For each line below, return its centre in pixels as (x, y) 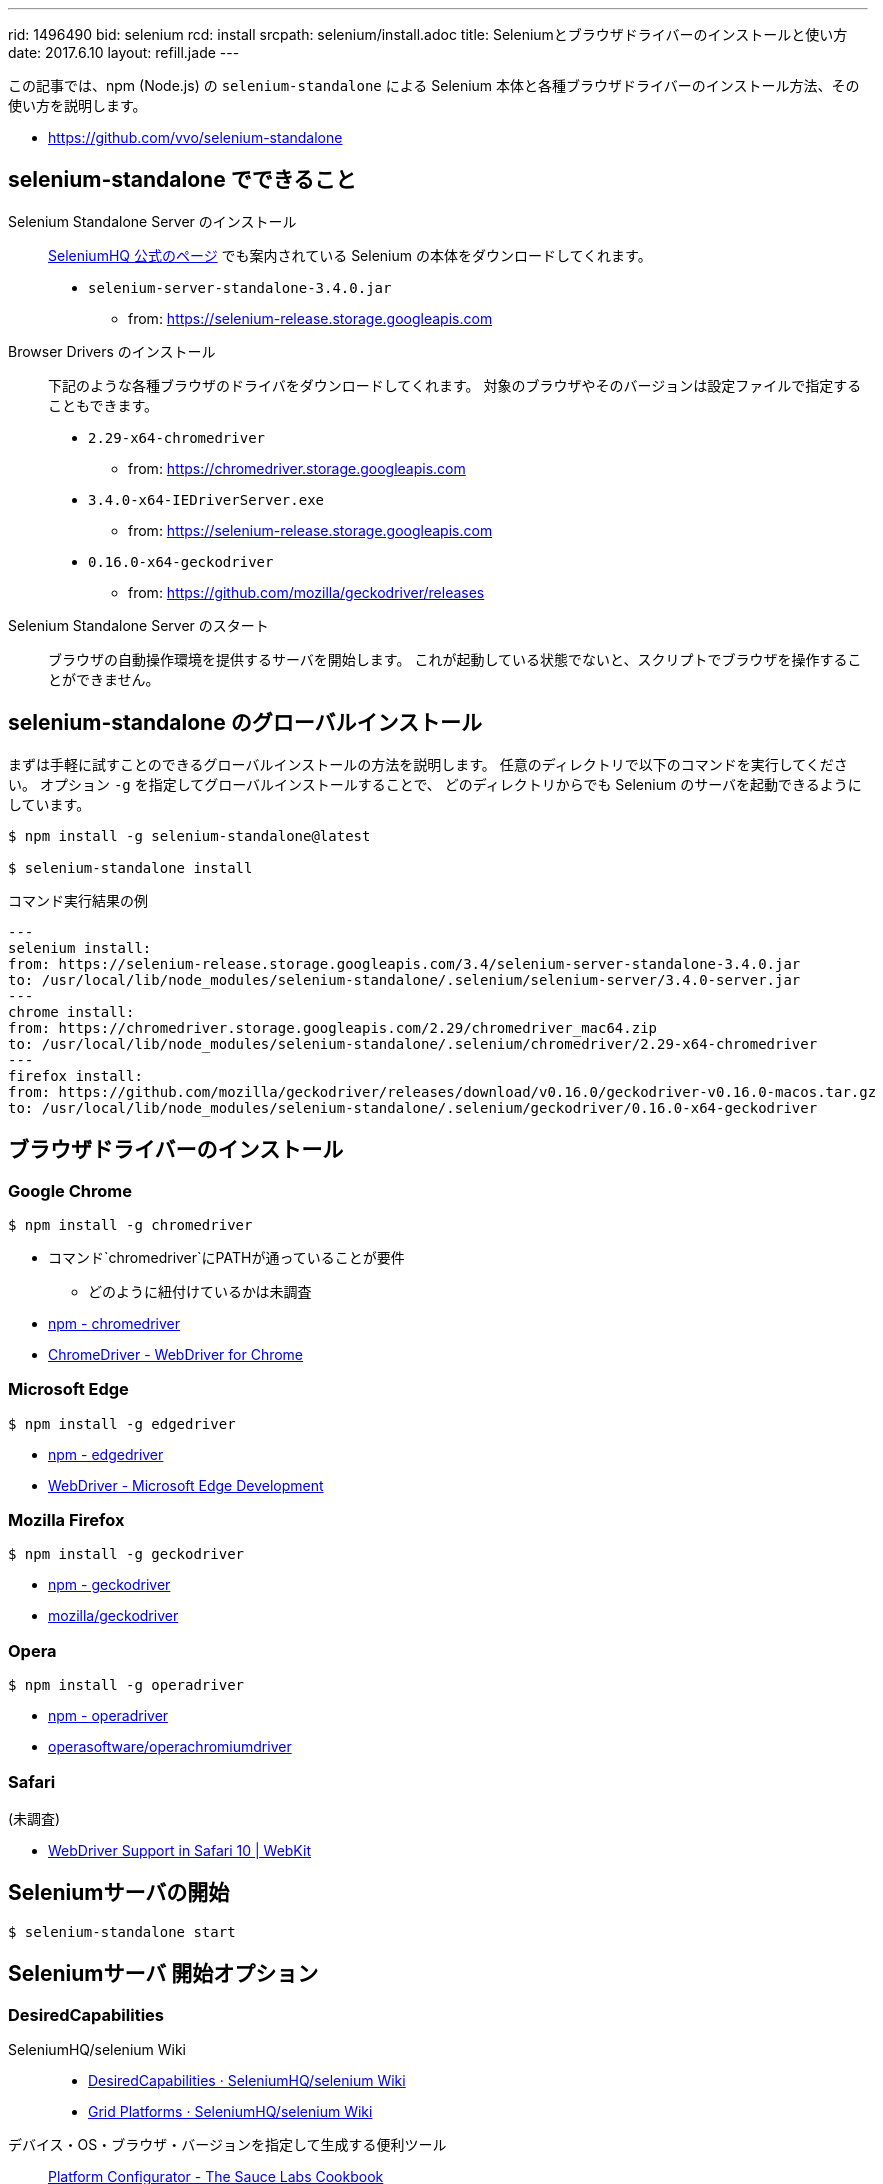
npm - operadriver (108, 1716)
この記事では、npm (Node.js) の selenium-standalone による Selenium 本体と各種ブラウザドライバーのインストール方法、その (434, 85)
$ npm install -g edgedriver (122, 1423)
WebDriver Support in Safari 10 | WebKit (179, 1850)
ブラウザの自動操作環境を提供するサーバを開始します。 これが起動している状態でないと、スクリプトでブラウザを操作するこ (455, 659)
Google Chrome (70, 1190)
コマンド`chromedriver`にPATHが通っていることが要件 (226, 1257)
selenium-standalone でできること (182, 180)
